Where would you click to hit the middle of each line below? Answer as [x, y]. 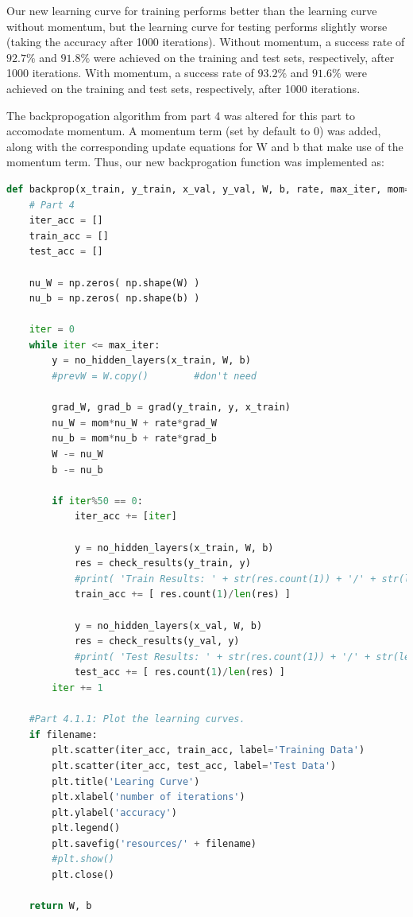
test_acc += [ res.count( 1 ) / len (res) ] [179, 672]
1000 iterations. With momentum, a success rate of [130, 73]
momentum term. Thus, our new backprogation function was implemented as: [195, 162]
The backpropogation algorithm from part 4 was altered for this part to [181, 115]
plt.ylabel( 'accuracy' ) [114, 812]
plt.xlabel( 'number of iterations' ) [149, 797]
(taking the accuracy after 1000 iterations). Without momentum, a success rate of [206, 42]
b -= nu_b [77, 470]
